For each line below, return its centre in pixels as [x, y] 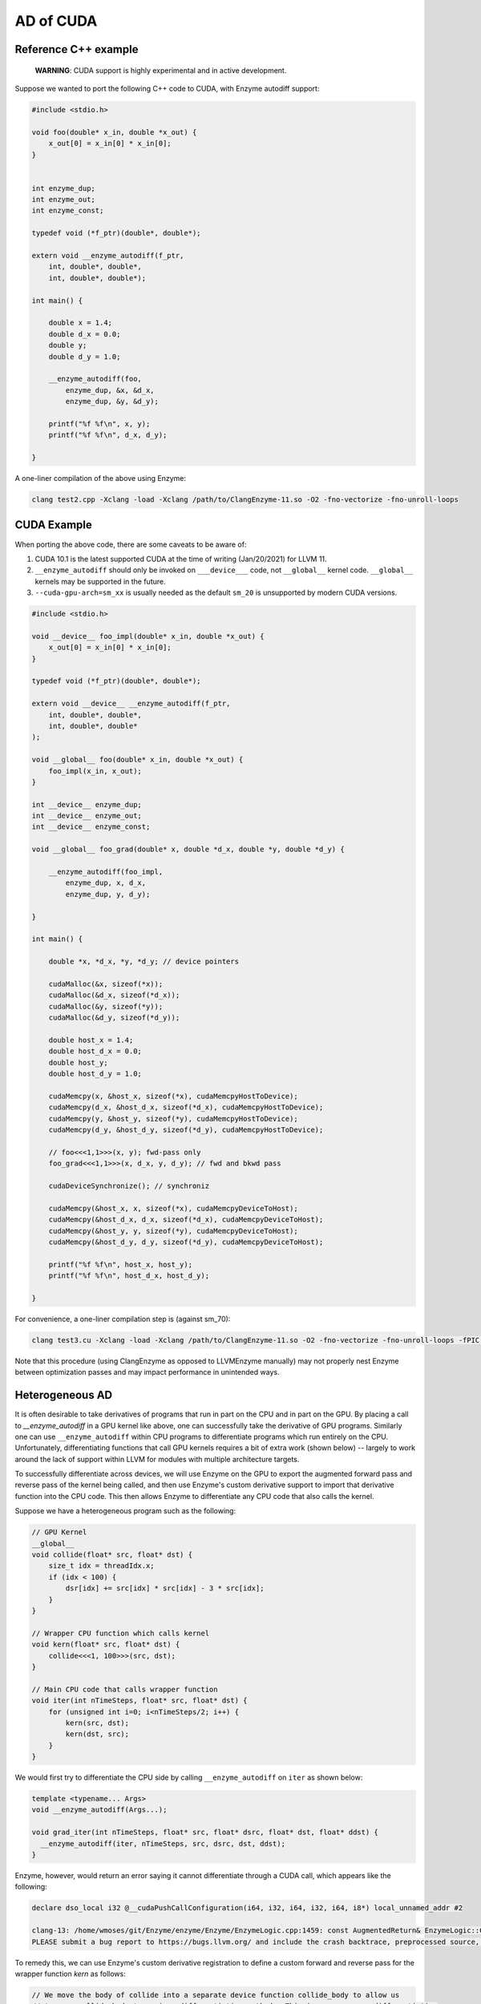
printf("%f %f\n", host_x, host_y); [120, 1264]
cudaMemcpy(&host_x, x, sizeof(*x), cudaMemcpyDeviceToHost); [173, 1208]
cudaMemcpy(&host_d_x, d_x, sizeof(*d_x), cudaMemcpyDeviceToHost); [186, 1220]
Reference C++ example [77, 49]
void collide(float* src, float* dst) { [112, 1555]
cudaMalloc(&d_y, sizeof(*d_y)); [114, 1018]
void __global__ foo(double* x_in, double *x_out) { [137, 760]
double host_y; [78, 1063]
